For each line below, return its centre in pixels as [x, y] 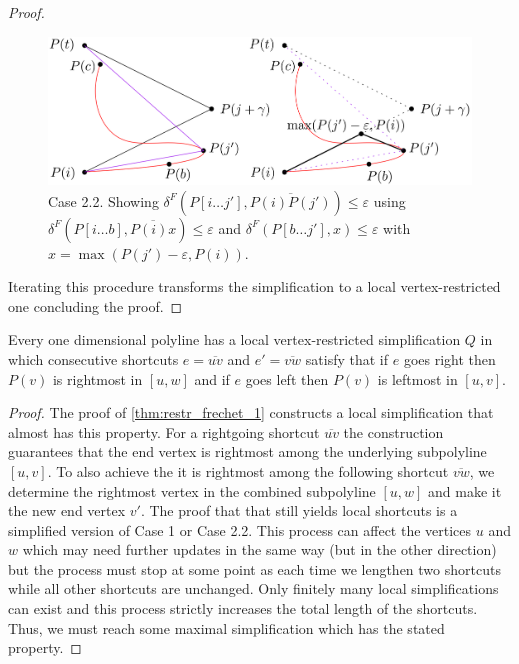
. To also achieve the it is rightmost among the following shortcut [248, 470]
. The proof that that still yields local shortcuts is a [299, 510]
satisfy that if [347, 358]
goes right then [449, 358]
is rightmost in [97, 378]
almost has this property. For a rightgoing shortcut [164, 431]
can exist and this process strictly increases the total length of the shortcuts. [243, 608]
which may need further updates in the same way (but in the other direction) [259, 549]
